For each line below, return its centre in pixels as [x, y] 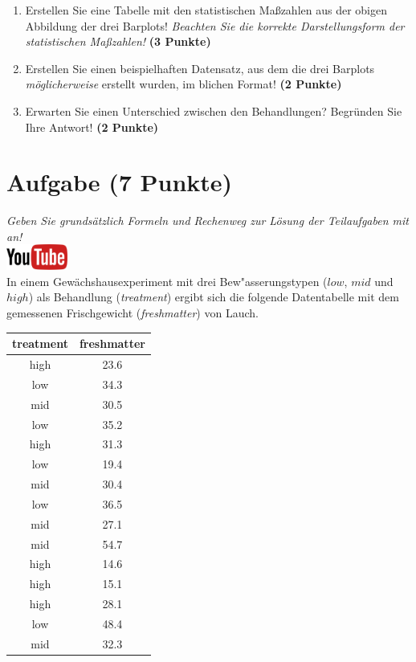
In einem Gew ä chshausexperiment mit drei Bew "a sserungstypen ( [167, 281]
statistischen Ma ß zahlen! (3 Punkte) [118, 41]
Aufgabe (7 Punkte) [120, 182]
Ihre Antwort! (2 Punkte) [92, 127]
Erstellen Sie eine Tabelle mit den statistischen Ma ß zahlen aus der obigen [206, 10]
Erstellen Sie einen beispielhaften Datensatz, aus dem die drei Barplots [200, 68]
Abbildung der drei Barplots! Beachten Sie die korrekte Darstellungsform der [215, 25]
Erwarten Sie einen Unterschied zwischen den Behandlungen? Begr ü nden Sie [214, 110]
